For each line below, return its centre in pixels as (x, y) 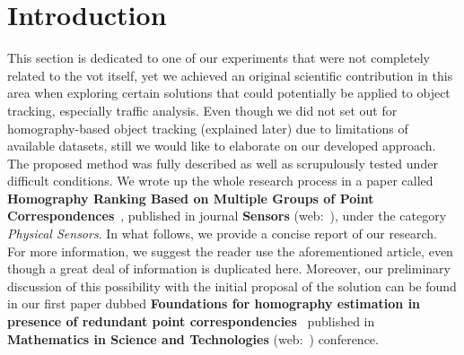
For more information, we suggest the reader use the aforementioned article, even (230, 251)
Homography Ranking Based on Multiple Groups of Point (191, 198)
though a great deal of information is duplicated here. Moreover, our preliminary (229, 268)
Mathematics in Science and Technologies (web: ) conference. (193, 338)
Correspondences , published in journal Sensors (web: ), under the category (227, 216)
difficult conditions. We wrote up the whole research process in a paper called (220, 181)
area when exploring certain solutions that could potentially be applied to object (229, 93)
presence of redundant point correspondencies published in (191, 321)
